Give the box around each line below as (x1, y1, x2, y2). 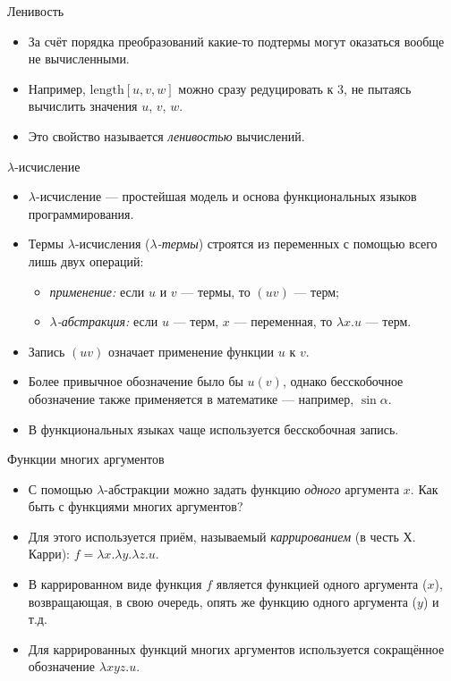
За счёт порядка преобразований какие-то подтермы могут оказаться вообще (28, 31, 445, 50)
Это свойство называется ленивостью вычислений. (28, 126, 305, 145)
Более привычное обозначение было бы (28, 372, 243, 391)
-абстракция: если (56, 312, 158, 331)
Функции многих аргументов (7, 450, 165, 468)
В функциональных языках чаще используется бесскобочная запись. (28, 419, 399, 438)
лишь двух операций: (28, 251, 144, 270)
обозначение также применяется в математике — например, (28, 389, 354, 408)
